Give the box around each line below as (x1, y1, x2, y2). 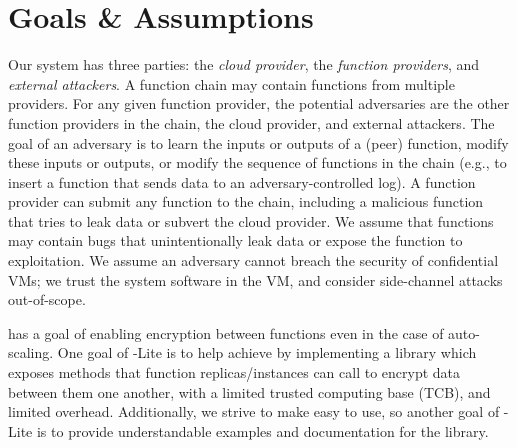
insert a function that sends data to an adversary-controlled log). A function (8, 171, 476, 192)
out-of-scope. (8, 289, 86, 310)
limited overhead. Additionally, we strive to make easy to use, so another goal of (8, 401, 500, 422)
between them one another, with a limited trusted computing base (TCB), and (8, 381, 491, 402)
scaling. (8, 342, 54, 363)
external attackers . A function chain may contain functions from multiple (8, 73, 455, 94)
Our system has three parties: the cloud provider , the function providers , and (8, 54, 479, 75)
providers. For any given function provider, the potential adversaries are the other (8, 93, 510, 114)
